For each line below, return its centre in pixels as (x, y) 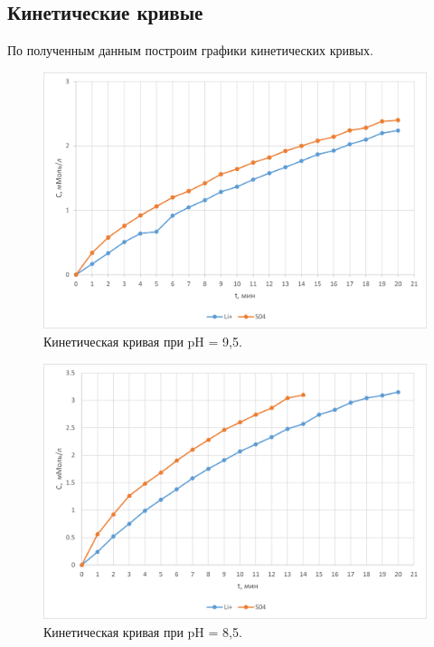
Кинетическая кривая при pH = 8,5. (143, 631)
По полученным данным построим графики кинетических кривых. (190, 50)
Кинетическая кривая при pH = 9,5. (143, 342)
